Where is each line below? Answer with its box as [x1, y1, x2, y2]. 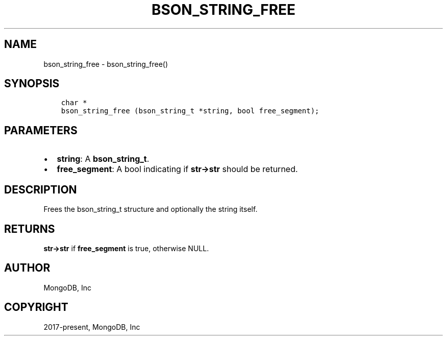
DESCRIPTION [4, 183, 77, 196]
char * [61, 99, 87, 107]
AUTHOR [4, 261, 51, 275]
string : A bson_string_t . [57, 154, 150, 164]
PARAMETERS [4, 124, 78, 137]
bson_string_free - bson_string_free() [43, 59, 168, 68]
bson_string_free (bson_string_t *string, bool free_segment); [61, 107, 319, 115]
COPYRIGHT [4, 301, 68, 314]
